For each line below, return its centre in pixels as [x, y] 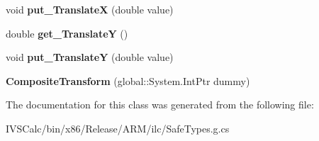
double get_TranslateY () [67, 33]
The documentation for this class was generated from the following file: [160, 105]
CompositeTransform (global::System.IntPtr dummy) [128, 80]
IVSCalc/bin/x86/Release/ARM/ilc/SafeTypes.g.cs [118, 128]
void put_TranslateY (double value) [90, 57]
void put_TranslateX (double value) [90, 9]
